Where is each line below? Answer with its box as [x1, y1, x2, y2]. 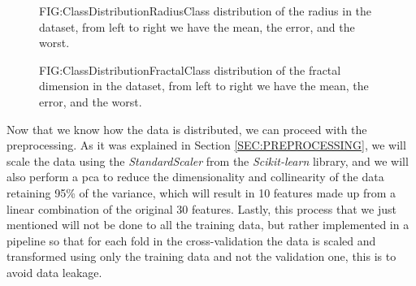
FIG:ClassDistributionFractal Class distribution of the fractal [39, 61, 341, 78]
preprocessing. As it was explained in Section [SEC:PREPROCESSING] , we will [6, 136, 406, 154]
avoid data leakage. [6, 263, 102, 280]
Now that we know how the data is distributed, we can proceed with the [6, 120, 367, 137]
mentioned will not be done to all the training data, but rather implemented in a [6, 216, 409, 233]
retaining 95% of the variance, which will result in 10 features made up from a [6, 184, 396, 201]
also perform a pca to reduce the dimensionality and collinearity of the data [6, 168, 384, 185]
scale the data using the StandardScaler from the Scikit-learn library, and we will [6, 152, 409, 169]
